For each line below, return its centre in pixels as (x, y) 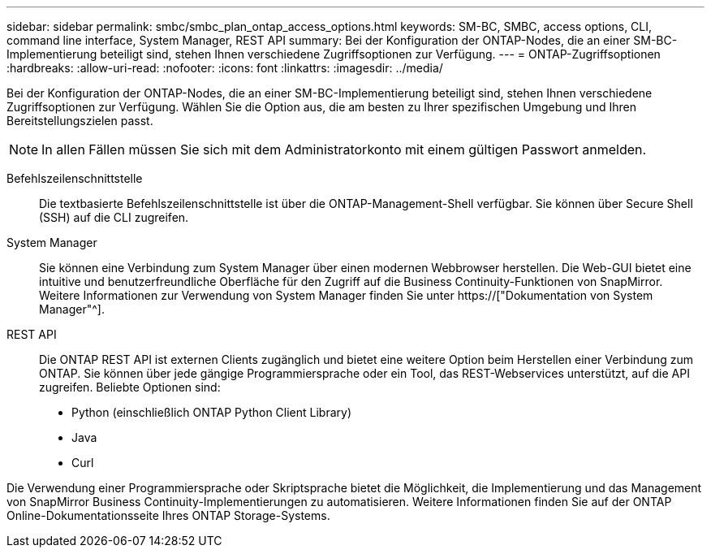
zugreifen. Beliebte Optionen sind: (130, 387)
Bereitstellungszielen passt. (80, 121)
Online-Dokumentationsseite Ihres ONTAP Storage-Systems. (168, 515)
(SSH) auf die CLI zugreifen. (114, 217)
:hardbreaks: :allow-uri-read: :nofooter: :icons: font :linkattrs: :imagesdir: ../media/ (225, 68)
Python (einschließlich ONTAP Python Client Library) (212, 412)
